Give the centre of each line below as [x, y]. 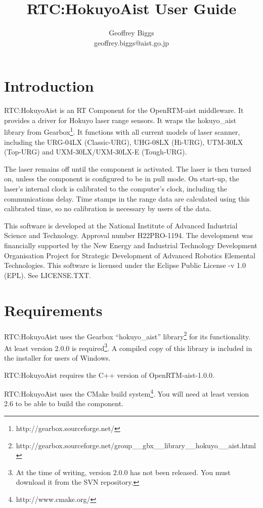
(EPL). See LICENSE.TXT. [48, 275]
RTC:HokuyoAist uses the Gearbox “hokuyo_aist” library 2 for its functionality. [127, 335]
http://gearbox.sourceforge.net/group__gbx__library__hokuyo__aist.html [136, 445]
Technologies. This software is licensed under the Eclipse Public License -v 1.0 [125, 265]
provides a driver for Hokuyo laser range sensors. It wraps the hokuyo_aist [120, 120]
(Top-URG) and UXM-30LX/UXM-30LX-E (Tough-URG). [96, 152]
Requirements [53, 310]
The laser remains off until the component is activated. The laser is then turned [128, 168]
